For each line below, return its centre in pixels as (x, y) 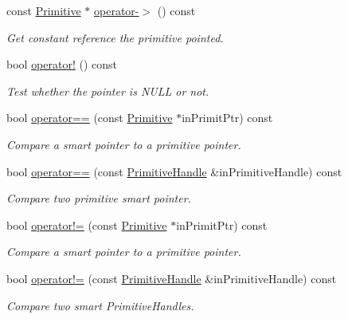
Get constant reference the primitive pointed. (115, 37)
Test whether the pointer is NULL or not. (108, 91)
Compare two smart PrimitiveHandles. (100, 305)
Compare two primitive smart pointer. (99, 198)
